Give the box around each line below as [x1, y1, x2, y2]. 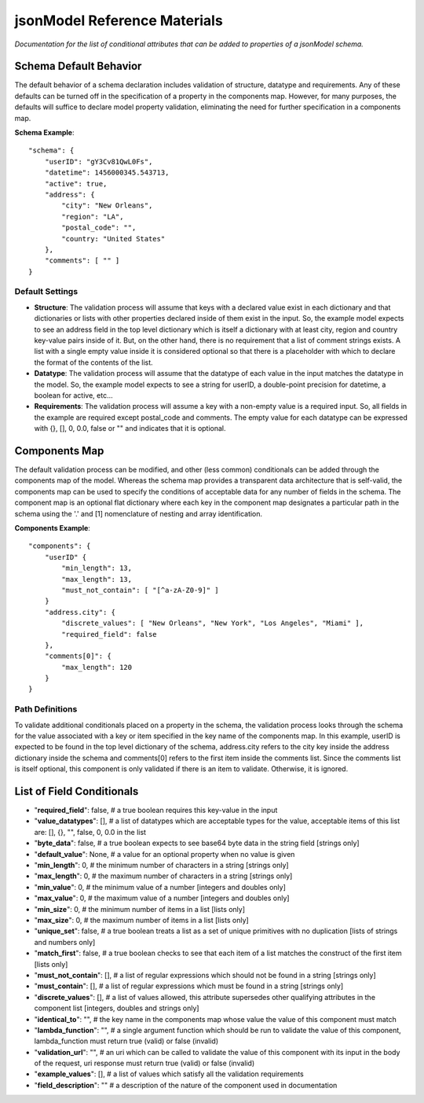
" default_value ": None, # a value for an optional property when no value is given [34, 849, 295, 859]
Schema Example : [14, 128, 75, 138]
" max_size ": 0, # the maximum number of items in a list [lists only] [34, 915, 249, 925]
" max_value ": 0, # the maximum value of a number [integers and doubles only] [34, 893, 290, 903]
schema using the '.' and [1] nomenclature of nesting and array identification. [14, 509, 263, 518]
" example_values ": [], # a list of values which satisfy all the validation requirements [34, 1069, 304, 1079]
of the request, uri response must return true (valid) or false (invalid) [34, 1058, 255, 1068]
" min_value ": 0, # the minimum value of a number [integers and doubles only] [34, 882, 287, 892]
